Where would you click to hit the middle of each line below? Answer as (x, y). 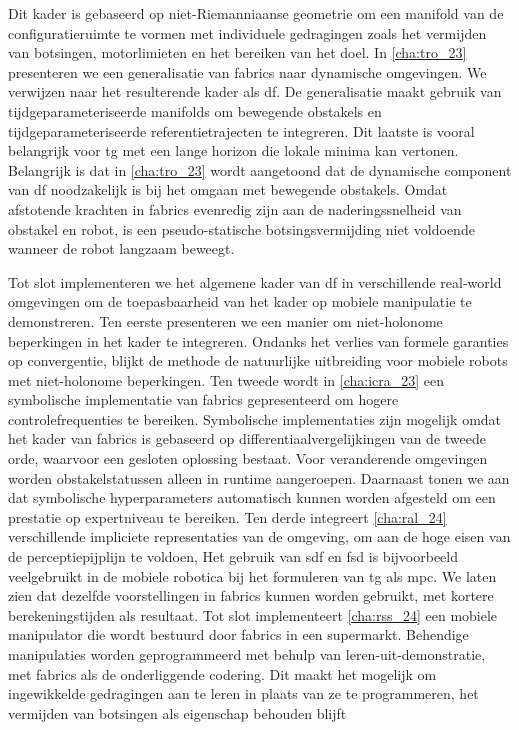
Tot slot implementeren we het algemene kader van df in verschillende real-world (255, 281)
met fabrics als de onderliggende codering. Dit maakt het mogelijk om (222, 673)
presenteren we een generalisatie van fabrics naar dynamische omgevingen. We (247, 71)
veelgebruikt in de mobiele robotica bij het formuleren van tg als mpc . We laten (252, 575)
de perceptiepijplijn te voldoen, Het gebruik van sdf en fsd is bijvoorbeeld (233, 556)
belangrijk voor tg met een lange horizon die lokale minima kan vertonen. (233, 150)
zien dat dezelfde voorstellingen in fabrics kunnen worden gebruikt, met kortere (251, 595)
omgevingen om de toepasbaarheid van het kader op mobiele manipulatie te (240, 301)
